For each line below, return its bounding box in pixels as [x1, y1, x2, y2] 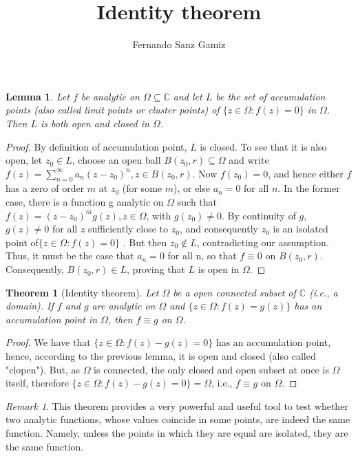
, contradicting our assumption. [196, 235, 329, 249]
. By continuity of [222, 208, 296, 222]
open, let [6, 153, 43, 167]
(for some [122, 181, 162, 195]
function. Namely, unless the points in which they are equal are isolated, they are [6, 425, 348, 439]
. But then [123, 235, 167, 249]
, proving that [127, 262, 185, 276]
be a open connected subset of [173, 285, 296, 299]
